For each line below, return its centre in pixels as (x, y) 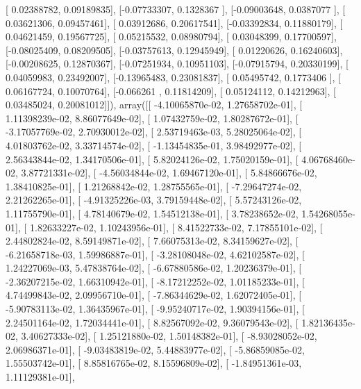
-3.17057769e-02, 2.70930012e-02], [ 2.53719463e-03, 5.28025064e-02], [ (154, 132)
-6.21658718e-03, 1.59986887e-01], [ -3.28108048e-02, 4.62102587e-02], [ (155, 254)
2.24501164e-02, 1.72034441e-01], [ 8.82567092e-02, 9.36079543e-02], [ (152, 322)
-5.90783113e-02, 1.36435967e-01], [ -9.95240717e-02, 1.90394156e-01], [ (155, 309)
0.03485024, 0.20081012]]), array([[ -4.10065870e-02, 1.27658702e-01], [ (154, 105)
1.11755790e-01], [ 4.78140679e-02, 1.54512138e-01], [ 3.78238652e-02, (152, 213)
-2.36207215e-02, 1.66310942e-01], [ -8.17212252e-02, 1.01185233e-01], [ (155, 281)
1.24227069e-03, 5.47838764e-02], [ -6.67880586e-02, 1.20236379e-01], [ (154, 268)
